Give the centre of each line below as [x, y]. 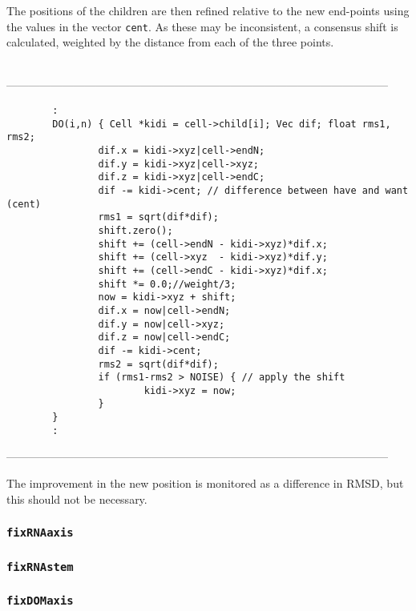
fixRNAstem [40, 567]
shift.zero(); [135, 230]
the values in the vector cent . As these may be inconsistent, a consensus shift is [202, 26]
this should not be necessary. [77, 498]
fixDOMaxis [40, 600]
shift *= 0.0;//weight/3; [167, 284]
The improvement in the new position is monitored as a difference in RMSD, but [205, 483]
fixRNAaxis [40, 533]
